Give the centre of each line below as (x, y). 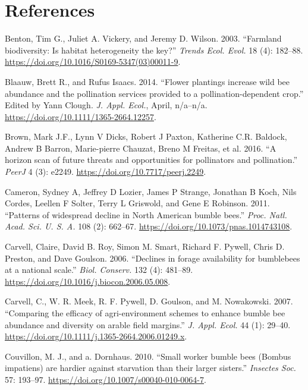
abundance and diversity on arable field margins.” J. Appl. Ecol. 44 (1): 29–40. (148, 324)
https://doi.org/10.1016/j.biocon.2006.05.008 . (88, 281)
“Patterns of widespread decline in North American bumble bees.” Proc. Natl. (146, 214)
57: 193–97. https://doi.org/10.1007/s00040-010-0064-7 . (106, 379)
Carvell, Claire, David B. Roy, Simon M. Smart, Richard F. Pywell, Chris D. (145, 246)
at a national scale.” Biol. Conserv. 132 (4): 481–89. (99, 270)
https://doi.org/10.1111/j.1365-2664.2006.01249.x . (96, 336)
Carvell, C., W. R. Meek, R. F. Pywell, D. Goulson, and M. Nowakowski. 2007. (149, 301)
